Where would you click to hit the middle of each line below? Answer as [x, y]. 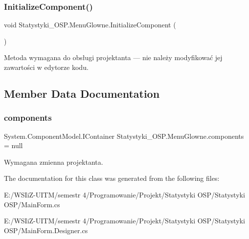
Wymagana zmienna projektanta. [54, 162]
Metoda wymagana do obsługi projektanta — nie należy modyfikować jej [113, 57]
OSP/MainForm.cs [32, 204]
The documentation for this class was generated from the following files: [112, 178]
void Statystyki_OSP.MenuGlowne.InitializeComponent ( [90, 25]
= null [13, 145]
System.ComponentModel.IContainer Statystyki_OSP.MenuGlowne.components [124, 136]
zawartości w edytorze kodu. [46, 67]
